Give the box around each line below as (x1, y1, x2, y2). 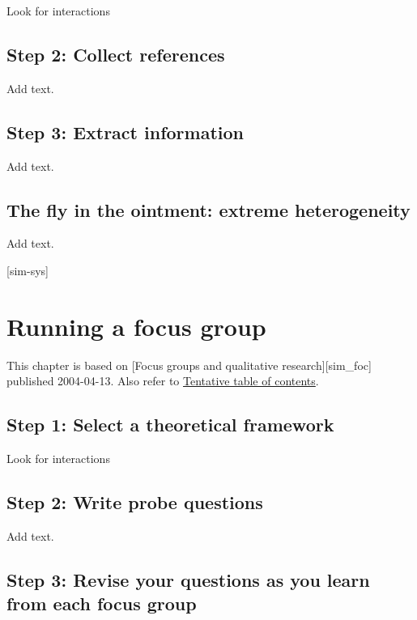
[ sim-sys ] (6, 261, 49, 278)
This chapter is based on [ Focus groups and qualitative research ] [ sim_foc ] (6, 356, 372, 373)
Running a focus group (6, 309, 266, 342)
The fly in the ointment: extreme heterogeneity (6, 197, 411, 222)
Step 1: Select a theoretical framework (6, 412, 334, 437)
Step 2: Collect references (6, 41, 225, 66)
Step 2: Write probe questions (6, 490, 263, 515)
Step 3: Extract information (6, 119, 244, 144)
